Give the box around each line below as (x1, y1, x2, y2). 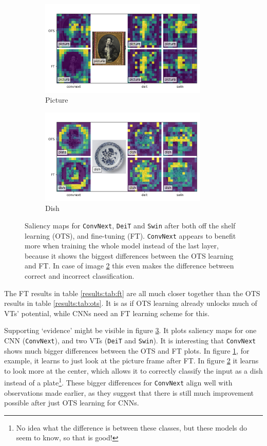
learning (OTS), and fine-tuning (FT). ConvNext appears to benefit (25, 230, 236, 241)
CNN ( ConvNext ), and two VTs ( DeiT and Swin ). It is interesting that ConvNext (4, 335, 256, 345)
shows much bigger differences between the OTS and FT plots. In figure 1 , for (4, 345, 250, 356)
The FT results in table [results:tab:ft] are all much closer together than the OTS (4, 287, 260, 298)
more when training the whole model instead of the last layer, (25, 240, 219, 251)
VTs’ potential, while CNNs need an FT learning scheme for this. (4, 307, 209, 318)
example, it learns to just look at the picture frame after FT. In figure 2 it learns (4, 355, 259, 366)
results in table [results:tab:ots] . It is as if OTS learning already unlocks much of (4, 298, 257, 308)
